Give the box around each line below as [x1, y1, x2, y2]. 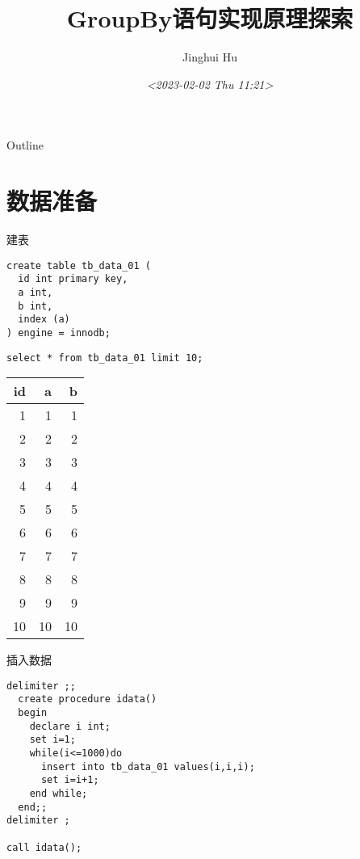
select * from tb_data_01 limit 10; [6, 352, 203, 364]
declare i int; [29, 720, 111, 732]
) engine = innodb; [6, 326, 111, 339]
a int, [18, 286, 53, 298]
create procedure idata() [18, 693, 157, 705]
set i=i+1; [40, 774, 99, 786]
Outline [6, 137, 44, 154]
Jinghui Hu [182, 48, 237, 65]
